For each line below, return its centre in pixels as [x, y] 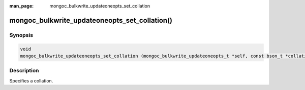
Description [24, 71]
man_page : [22, 6]
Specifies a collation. [31, 80]
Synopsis [21, 35]
